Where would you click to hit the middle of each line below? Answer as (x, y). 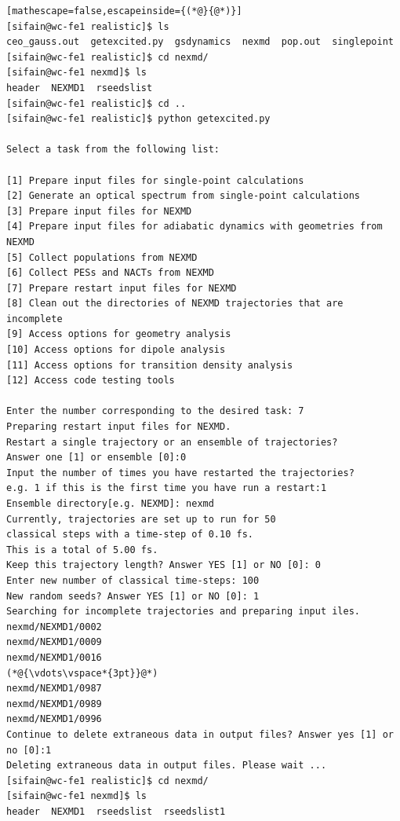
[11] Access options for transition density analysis (150, 365)
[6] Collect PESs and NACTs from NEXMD (110, 273)
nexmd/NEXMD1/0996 (54, 719)
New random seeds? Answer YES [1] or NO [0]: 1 (133, 596)
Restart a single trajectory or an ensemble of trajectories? (172, 442)
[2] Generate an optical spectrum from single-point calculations (184, 196)
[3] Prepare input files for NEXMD (99, 211)
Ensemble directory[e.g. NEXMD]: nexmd (110, 504)
